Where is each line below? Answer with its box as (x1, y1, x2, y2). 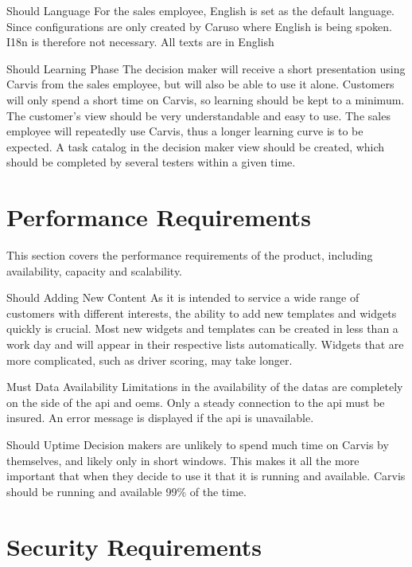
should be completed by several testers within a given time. (6, 154, 296, 170)
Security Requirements (6, 530, 262, 562)
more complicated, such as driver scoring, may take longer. (6, 351, 293, 368)
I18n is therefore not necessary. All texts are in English (6, 33, 274, 50)
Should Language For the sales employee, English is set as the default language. (6, 2, 395, 18)
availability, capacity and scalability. (6, 262, 183, 279)
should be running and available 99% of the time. (6, 483, 247, 499)
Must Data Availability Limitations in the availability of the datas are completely (6, 378, 403, 395)
